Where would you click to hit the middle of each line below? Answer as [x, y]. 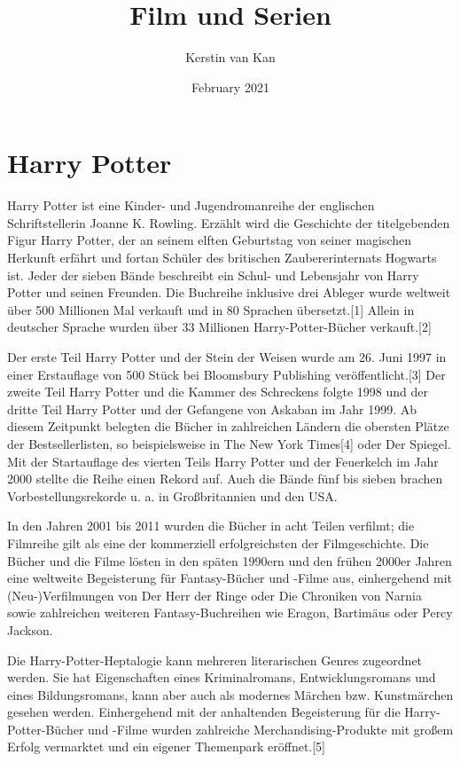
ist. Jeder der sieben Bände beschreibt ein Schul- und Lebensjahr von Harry [213, 275]
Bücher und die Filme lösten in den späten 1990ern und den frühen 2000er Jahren [230, 560]
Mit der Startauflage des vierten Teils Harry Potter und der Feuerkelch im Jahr [223, 461]
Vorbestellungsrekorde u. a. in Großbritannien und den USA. [172, 495]
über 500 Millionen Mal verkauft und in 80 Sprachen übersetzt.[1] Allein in [211, 309]
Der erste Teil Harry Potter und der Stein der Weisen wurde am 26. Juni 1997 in [227, 357]
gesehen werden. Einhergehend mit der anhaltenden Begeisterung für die [204, 712]
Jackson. [30, 629]
